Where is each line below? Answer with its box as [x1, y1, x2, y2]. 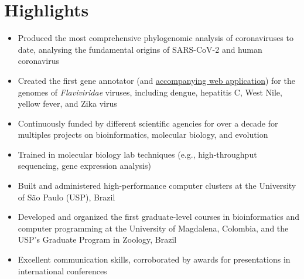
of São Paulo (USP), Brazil [18, 190, 115, 203]
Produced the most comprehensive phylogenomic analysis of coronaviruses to [18, 32, 293, 44]
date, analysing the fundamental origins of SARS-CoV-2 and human [18, 43, 262, 55]
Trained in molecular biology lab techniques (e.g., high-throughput [18, 148, 257, 160]
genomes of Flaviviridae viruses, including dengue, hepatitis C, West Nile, [18, 86, 282, 98]
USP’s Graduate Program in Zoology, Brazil [18, 233, 177, 246]
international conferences [18, 264, 107, 277]
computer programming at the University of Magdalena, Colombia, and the [18, 222, 289, 234]
